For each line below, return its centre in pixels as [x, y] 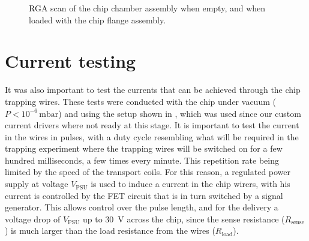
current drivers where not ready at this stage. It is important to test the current [152, 125]
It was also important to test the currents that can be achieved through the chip [153, 90]
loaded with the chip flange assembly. [97, 19]
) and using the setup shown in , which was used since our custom [180, 113]
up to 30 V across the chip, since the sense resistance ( [184, 219]
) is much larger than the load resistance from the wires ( [110, 231]
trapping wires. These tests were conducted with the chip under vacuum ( [140, 101]
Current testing [70, 61]
